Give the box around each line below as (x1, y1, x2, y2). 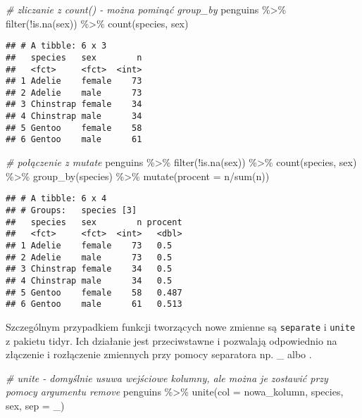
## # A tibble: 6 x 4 (6, 194, 107, 204)
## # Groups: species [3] (6, 205, 137, 215)
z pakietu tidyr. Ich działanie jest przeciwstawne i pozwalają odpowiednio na (6, 333, 337, 348)
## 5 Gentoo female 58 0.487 (6, 287, 182, 298)
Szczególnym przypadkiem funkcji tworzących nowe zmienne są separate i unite (6, 319, 356, 334)
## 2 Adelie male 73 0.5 (6, 252, 173, 262)
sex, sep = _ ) (6, 398, 65, 412)
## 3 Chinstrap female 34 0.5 (6, 264, 173, 274)
